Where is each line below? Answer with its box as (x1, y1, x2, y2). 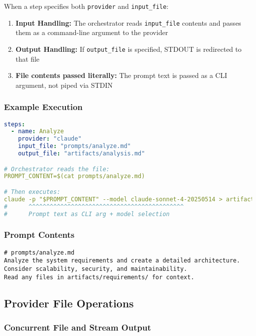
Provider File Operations (4, 295, 134, 310)
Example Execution (4, 101, 83, 113)
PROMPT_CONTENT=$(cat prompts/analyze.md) (4, 173, 145, 180)
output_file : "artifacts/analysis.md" (18, 150, 145, 157)
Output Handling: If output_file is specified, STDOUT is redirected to (15, 43, 242, 54)
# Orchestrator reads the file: (4, 165, 110, 173)
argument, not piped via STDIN (15, 79, 113, 90)
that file (15, 53, 40, 64)
